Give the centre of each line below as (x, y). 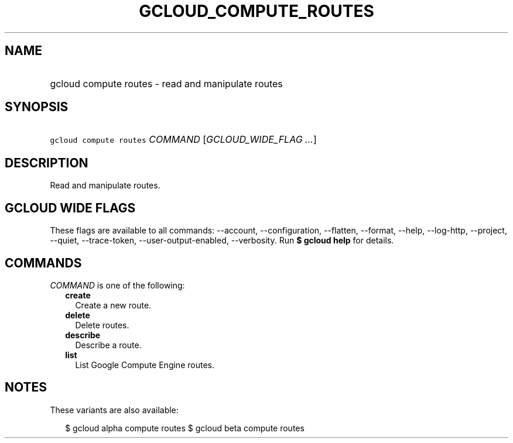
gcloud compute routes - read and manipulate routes (166, 83)
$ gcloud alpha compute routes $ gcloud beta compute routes (185, 428)
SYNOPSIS (37, 107)
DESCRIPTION (47, 163)
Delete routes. (102, 325)
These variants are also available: (114, 410)
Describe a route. (108, 345)
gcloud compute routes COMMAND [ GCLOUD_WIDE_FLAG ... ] (183, 140)
